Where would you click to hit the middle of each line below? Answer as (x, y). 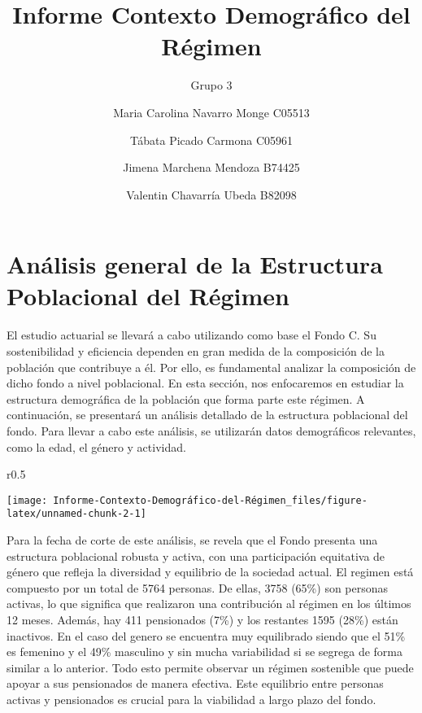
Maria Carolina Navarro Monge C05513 (211, 112)
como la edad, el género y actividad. (96, 446)
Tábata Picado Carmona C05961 (211, 140)
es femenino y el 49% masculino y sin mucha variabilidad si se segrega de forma (205, 652)
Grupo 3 (211, 85)
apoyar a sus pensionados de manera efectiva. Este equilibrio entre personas (195, 683)
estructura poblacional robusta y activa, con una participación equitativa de (196, 556)
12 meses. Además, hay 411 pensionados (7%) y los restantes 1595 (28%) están (202, 620)
